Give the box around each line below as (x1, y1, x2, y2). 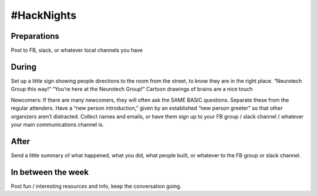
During (11, 62, 36, 72)
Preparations (11, 31, 60, 41)
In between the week (11, 167, 89, 177)
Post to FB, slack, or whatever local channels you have (11, 47, 143, 54)
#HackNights (11, 9, 76, 22)
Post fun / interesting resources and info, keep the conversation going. (11, 183, 182, 190)
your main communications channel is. (11, 121, 104, 128)
